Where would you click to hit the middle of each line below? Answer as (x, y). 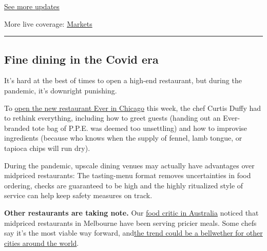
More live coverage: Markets (48, 23)
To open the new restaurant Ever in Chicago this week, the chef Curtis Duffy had (133, 108)
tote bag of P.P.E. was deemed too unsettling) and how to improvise (140, 128)
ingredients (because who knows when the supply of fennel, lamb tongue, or (123, 138)
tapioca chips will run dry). (47, 148)
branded (17, 128)
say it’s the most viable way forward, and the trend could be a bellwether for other (133, 233)
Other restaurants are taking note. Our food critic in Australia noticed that (131, 212)
